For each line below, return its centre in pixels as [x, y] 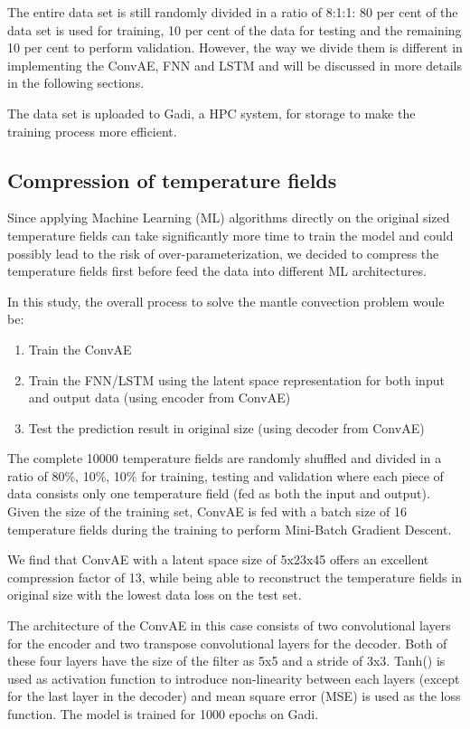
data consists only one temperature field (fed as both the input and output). [219, 493]
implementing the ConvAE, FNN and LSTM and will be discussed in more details [235, 65]
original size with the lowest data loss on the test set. [155, 595]
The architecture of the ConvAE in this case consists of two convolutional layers [229, 625]
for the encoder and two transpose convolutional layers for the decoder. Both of [227, 643]
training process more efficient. [92, 131]
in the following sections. [76, 83]
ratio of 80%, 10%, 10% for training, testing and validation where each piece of [226, 475]
